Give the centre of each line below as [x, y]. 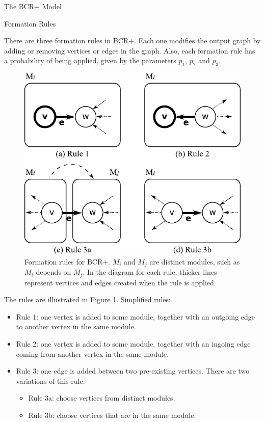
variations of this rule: [50, 380]
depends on [54, 272]
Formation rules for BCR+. [68, 261]
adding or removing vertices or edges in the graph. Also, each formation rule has [130, 50]
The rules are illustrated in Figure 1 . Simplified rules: [87, 299]
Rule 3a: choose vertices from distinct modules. [102, 398]
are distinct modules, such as [195, 261]
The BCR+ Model [33, 6]
